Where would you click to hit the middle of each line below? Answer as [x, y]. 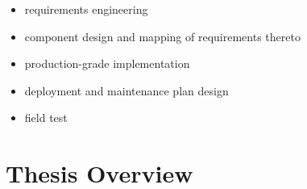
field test [46, 118]
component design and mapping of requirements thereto [162, 36]
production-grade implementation [107, 63]
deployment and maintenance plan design [127, 90]
